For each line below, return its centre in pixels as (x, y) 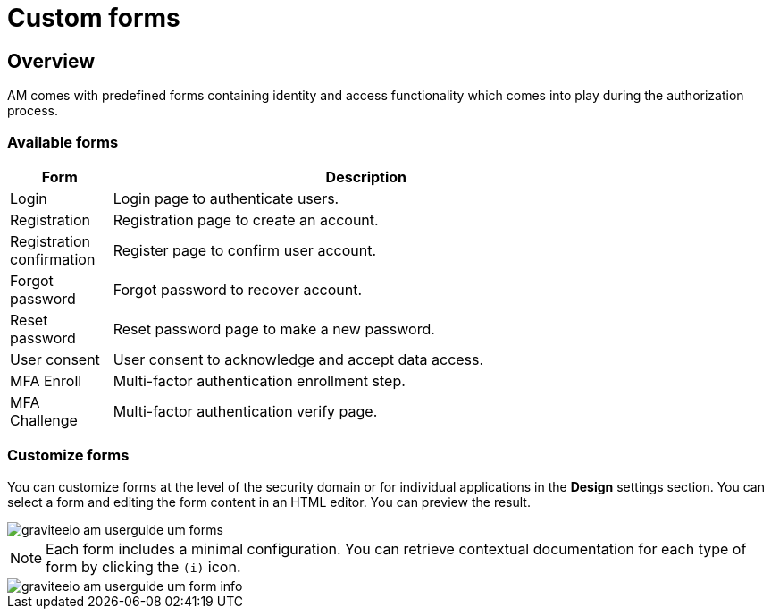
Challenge (44, 420)
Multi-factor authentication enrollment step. (259, 380)
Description (366, 177)
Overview (51, 61)
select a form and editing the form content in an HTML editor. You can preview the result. (269, 502)
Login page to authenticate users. (226, 198)
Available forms (63, 142)
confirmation (53, 259)
